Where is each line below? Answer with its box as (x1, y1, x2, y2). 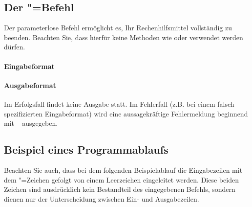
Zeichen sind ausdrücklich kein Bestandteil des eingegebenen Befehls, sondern (4, 184, 235, 194)
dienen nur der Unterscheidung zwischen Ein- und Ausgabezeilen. (4, 193, 199, 204)
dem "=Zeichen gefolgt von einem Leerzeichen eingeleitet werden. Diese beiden (4, 174, 239, 184)
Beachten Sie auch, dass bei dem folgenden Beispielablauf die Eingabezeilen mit (4, 164, 243, 175)
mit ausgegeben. (4, 118, 58, 128)
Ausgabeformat (4, 80, 56, 90)
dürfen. (4, 42, 25, 52)
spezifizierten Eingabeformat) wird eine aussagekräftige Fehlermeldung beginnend (4, 108, 248, 118)
